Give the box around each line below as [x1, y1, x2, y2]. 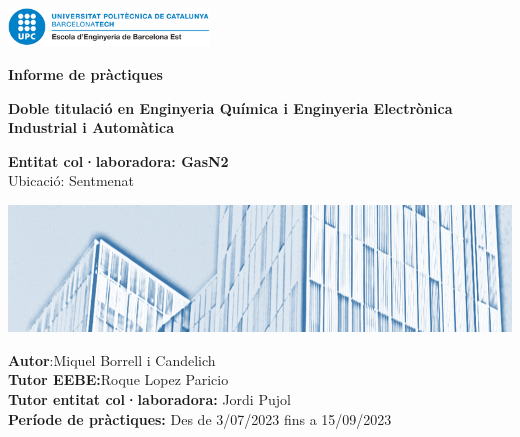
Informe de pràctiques [8, 64, 163, 85]
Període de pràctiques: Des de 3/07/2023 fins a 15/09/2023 [8, 408, 392, 429]
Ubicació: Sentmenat [8, 170, 134, 191]
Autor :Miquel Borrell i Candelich [8, 349, 216, 370]
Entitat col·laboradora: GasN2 [8, 150, 229, 171]
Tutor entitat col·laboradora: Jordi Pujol [8, 389, 291, 410]
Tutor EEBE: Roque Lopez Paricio [8, 369, 229, 390]
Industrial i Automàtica [8, 117, 175, 138]
